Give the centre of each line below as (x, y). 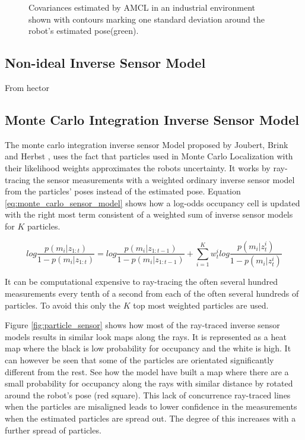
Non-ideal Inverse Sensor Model (105, 63)
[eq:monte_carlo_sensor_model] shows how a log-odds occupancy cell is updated (152, 202)
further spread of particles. (53, 430)
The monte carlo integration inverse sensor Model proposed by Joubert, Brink (147, 144)
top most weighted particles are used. (201, 305)
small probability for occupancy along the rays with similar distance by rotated (149, 383)
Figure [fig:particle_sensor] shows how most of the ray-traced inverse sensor (142, 325)
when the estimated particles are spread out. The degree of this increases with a (150, 418)
